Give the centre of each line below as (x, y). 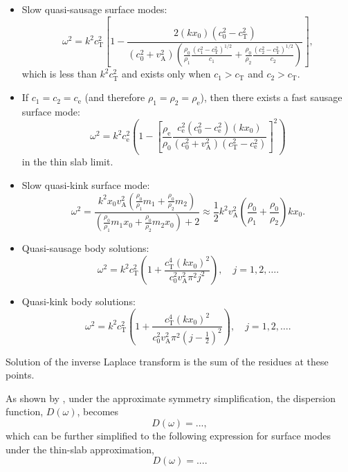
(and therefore (115, 97)
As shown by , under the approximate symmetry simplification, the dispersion (171, 398)
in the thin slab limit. (67, 162)
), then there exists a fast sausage (271, 97)
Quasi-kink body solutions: (79, 301)
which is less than (59, 74)
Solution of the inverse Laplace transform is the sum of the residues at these (167, 361)
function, (25, 411)
